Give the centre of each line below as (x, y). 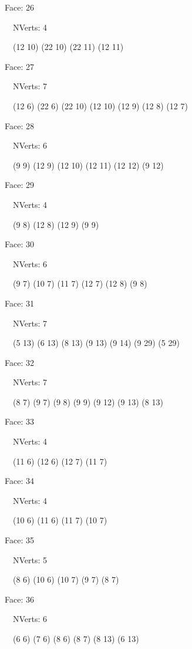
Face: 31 (19, 303)
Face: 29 (19, 185)
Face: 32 (19, 362)
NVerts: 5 (30, 559)
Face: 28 (19, 125)
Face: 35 (19, 540)
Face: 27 (19, 66)
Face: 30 (19, 244)
